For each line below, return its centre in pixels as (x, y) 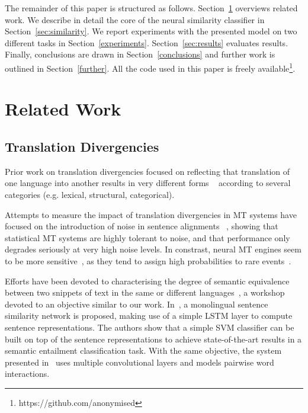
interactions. (27, 374)
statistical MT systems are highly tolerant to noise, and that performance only (147, 237)
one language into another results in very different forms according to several (148, 183)
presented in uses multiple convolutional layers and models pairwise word (139, 362)
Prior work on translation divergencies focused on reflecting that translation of (147, 171)
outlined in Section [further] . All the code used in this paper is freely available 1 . (150, 67)
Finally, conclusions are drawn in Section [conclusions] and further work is (140, 54)
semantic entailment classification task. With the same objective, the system (143, 350)
